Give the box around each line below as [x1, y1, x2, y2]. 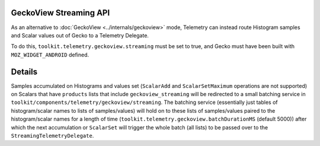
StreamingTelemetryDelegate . [11, 132, 94, 139]
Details [11, 66, 38, 77]
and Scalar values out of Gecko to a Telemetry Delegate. [11, 31, 149, 39]
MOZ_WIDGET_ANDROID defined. [11, 51, 89, 58]
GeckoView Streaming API [11, 8, 110, 18]
